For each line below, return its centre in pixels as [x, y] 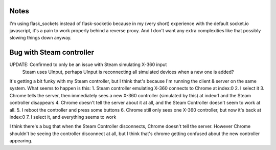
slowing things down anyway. [40, 38]
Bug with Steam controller [52, 52]
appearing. [21, 141]
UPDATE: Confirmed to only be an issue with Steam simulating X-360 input [88, 65]
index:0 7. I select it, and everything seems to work [63, 117]
